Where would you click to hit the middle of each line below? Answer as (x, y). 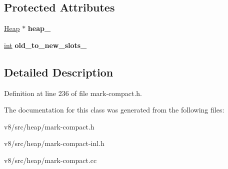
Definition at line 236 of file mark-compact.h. (73, 93)
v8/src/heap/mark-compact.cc (50, 160)
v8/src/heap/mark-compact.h (49, 126)
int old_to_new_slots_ (45, 45)
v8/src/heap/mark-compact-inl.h (54, 143)
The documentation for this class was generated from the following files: (114, 110)
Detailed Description (59, 72)
